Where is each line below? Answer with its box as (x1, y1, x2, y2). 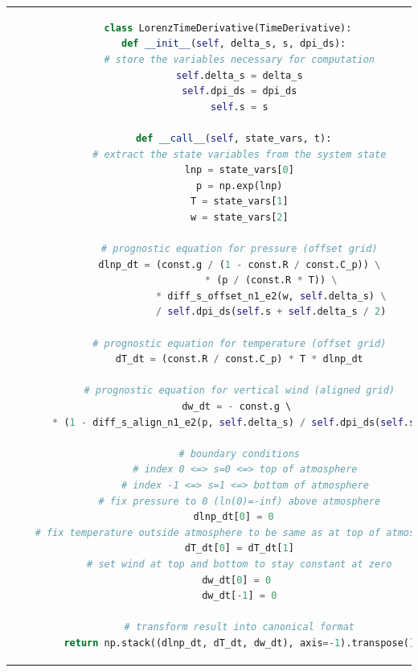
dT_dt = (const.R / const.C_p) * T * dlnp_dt (115, 353, 363, 365)
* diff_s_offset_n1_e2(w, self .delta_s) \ (155, 290, 387, 302)
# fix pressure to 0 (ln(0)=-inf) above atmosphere (98, 495, 381, 507)
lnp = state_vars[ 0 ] (184, 164, 294, 176)
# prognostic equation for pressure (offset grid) (100, 243, 378, 255)
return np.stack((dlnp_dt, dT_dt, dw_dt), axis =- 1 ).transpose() (64, 637, 416, 649)
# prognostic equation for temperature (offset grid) (92, 337, 387, 349)
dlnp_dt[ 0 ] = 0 (193, 511, 274, 523)
